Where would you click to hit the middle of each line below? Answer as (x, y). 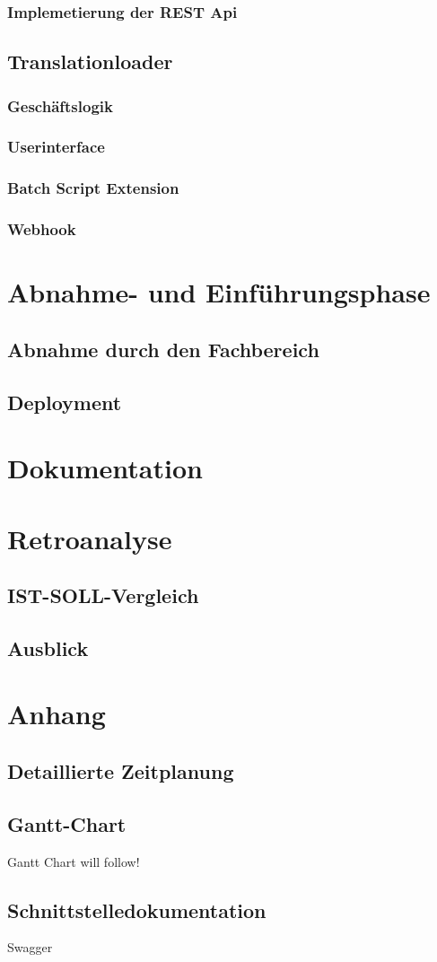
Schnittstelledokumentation (137, 910)
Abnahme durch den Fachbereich (163, 349)
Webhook (42, 229)
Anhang (57, 714)
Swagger (30, 947)
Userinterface (56, 147)
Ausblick (48, 647)
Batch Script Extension (93, 188)
